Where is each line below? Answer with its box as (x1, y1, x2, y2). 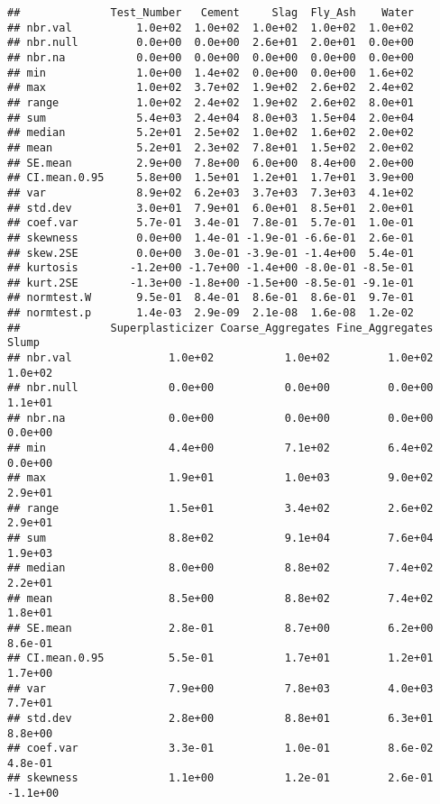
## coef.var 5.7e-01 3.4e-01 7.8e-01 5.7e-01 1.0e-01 (7, 216, 415, 230)
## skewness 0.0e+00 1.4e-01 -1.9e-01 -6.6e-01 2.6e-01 (7, 231, 415, 244)
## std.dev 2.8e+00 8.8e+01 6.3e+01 (7, 711, 434, 725)
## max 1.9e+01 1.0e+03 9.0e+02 (7, 471, 434, 485)
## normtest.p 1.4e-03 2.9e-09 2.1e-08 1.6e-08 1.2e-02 (7, 306, 415, 320)
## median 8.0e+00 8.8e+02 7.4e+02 (7, 562, 434, 575)
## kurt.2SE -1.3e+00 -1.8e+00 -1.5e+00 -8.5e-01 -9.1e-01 (7, 276, 415, 289)
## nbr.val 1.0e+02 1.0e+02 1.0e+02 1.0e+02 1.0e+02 (7, 21, 415, 34)
